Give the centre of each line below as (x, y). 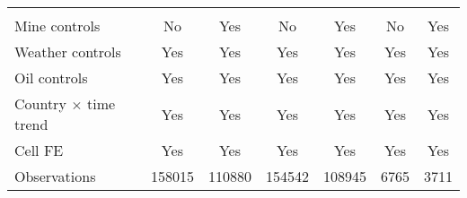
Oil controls (51, 77)
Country (40, 103)
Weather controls (68, 52)
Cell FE (39, 150)
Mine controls (57, 26)
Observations (55, 176)
